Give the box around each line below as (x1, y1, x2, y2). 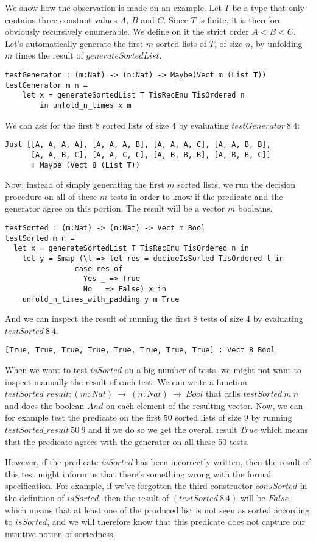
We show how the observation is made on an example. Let (5, 1, 222, 13)
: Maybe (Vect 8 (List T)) (30, 160, 140, 169)
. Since (163, 13, 188, 26)
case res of (74, 264, 123, 273)
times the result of (15, 49, 83, 62)
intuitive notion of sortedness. (5, 527, 116, 540)
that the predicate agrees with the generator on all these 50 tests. (5, 435, 249, 448)
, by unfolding (250, 37, 303, 49)
